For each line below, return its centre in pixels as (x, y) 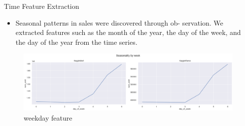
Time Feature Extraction (42, 6)
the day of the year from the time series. (76, 42)
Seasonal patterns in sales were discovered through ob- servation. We (119, 22)
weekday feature (48, 117)
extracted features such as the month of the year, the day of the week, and (128, 32)
